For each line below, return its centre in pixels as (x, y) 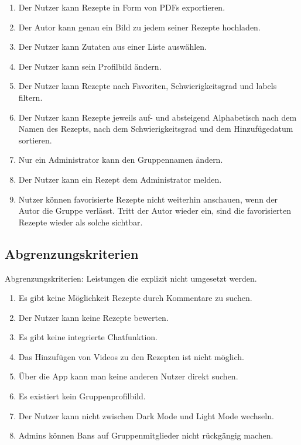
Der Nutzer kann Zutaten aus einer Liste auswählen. (112, 47)
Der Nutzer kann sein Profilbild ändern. (90, 66)
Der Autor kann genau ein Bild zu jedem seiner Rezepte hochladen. (139, 27)
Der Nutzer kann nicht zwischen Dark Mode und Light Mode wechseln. (146, 415)
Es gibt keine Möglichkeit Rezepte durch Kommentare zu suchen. (135, 298)
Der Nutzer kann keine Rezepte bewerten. (93, 317)
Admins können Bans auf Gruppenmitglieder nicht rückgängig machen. (146, 435)
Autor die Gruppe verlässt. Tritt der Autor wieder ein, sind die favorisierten (155, 210)
